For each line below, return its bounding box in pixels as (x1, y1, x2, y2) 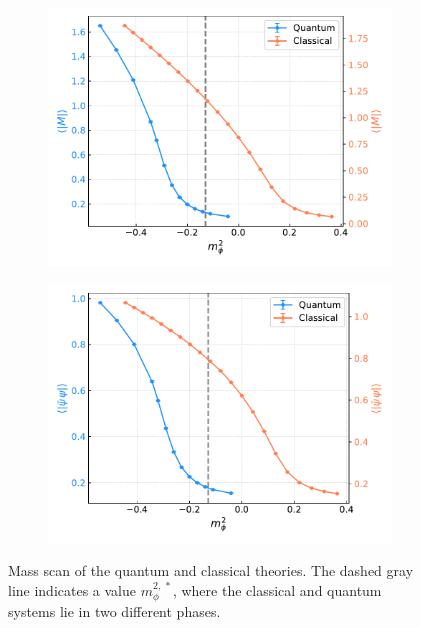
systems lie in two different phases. (8, 601, 221, 622)
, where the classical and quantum (172, 579, 382, 600)
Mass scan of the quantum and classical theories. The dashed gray (8, 560, 414, 581)
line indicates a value (8, 579, 137, 600)
